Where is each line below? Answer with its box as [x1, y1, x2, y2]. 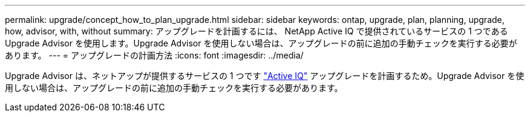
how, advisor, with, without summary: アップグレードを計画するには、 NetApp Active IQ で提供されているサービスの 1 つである [5, 26, 508, 36]
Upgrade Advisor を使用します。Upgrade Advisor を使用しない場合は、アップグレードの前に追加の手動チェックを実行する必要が [5, 38, 517, 48]
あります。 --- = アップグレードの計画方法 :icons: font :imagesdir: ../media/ [5, 50, 304, 60]
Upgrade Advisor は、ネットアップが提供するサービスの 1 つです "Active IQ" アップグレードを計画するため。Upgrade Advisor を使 [5, 71, 525, 81]
